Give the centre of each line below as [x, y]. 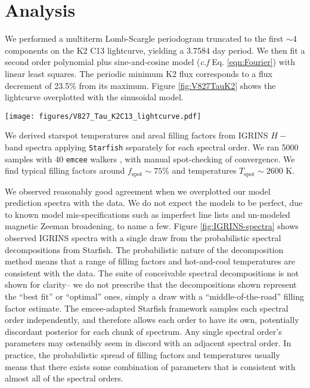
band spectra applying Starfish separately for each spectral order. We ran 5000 [152, 147]
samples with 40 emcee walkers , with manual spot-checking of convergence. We [150, 158]
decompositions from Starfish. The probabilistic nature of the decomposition [144, 249]
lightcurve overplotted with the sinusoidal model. [94, 97]
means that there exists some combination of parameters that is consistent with [150, 366]
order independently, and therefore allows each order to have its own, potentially [152, 320]
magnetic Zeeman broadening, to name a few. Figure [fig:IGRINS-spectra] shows [152, 226]
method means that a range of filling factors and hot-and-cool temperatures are [150, 261]
